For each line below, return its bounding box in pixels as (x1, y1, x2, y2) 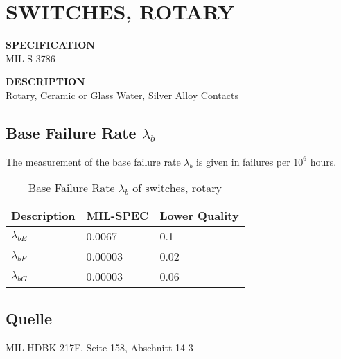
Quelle (6, 307, 53, 329)
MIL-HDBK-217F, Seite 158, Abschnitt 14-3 (6, 340, 193, 354)
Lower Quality (159, 207, 239, 224)
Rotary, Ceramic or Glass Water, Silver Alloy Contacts (6, 87, 238, 102)
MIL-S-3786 (6, 51, 55, 65)
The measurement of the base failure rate (6, 154, 181, 168)
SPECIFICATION (6, 37, 95, 52)
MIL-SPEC (86, 207, 149, 224)
